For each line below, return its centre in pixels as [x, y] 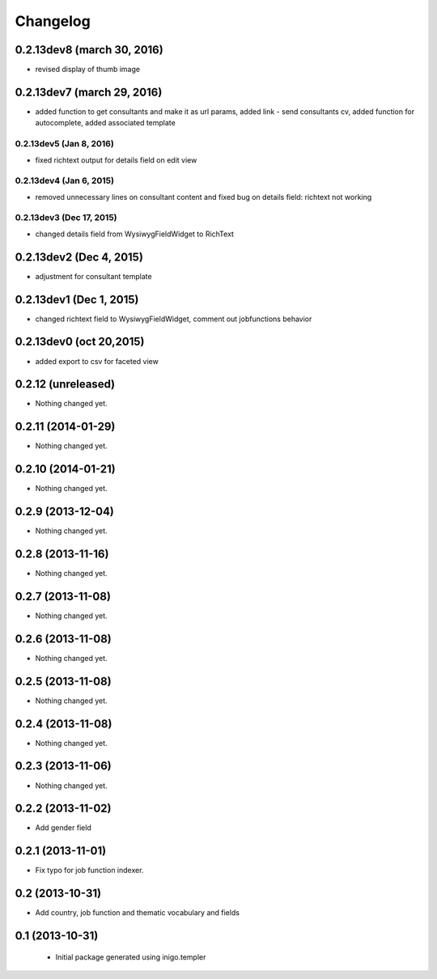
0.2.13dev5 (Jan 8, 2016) [65, 144]
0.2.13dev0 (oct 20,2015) [80, 342]
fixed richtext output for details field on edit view [116, 160]
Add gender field [64, 828]
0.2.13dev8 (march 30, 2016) [89, 50]
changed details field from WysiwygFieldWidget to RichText [135, 234]
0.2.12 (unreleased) [65, 384]
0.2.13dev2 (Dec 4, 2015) [79, 257]
